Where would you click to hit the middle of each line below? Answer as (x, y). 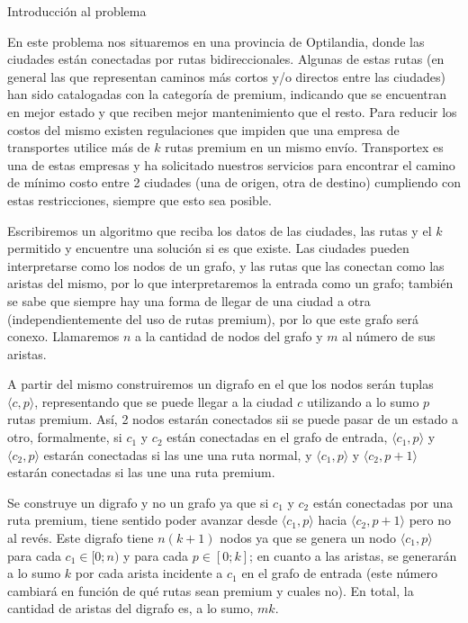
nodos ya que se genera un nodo (308, 538)
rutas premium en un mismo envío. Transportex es (304, 147)
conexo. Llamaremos (63, 336)
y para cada (156, 555)
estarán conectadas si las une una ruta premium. (141, 472)
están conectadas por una (383, 502)
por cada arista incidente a (149, 573)
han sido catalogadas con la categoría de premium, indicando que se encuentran (227, 94)
